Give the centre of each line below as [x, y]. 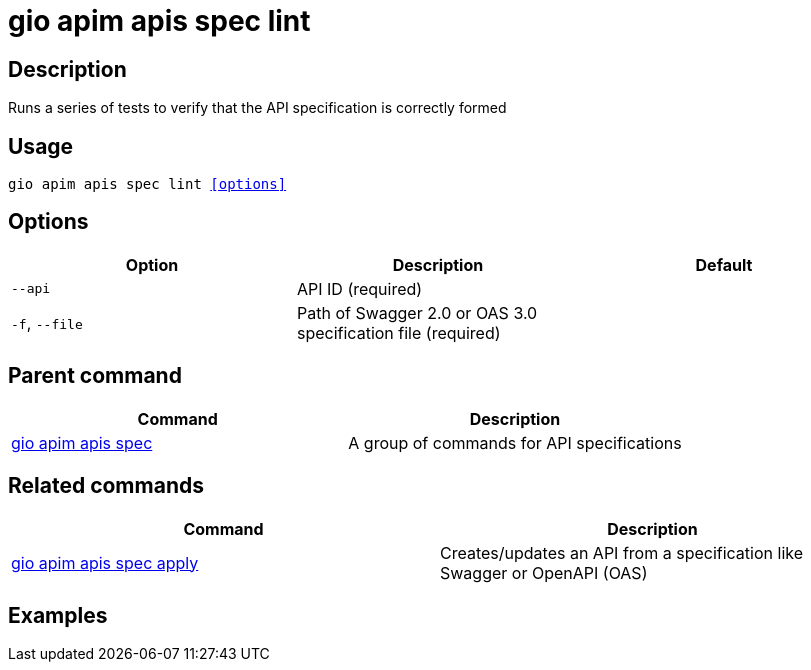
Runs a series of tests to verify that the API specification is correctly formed [257, 108]
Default [724, 264]
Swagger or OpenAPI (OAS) [544, 572]
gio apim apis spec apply [105, 562]
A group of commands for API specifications [515, 442]
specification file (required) [398, 332]
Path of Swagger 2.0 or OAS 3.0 [417, 312]
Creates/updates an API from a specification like [622, 552]
